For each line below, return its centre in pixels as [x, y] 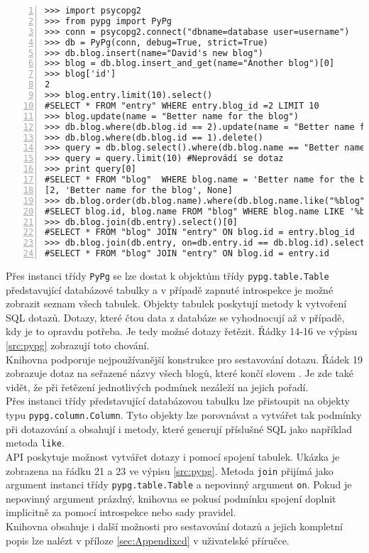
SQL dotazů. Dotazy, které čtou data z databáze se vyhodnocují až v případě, [175, 317]
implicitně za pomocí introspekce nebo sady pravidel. [121, 512]
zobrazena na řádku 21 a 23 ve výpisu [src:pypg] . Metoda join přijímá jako [170, 470]
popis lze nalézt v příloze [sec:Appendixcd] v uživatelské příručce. [148, 540]
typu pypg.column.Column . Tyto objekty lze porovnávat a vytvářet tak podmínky [184, 415]
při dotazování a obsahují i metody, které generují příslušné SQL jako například [179, 428]
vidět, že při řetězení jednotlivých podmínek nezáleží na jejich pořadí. [157, 387]
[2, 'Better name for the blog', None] [139, 190]
